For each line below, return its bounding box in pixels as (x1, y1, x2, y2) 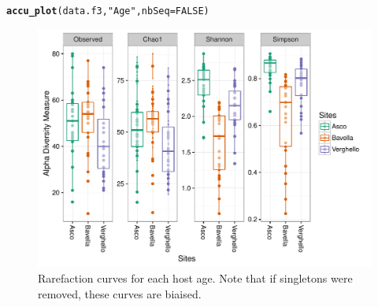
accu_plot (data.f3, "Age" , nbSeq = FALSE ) (6, 6, 209, 17)
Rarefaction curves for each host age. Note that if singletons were (38, 269, 353, 286)
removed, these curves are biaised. (38, 285, 202, 301)
